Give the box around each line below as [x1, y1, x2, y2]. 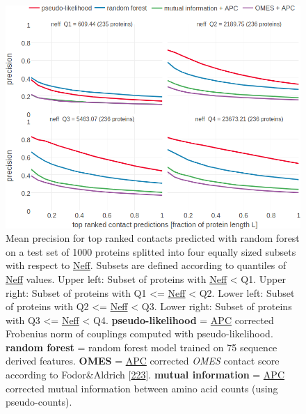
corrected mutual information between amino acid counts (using [6, 381, 278, 395]
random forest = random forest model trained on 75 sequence [6, 339, 277, 354]
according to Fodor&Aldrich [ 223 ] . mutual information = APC [6, 367, 285, 382]
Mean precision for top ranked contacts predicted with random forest [6, 231, 300, 245]
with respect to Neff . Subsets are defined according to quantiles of [6, 258, 287, 273]
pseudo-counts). [6, 394, 72, 409]
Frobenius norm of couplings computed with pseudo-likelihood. [6, 326, 273, 341]
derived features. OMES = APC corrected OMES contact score [6, 353, 280, 368]
